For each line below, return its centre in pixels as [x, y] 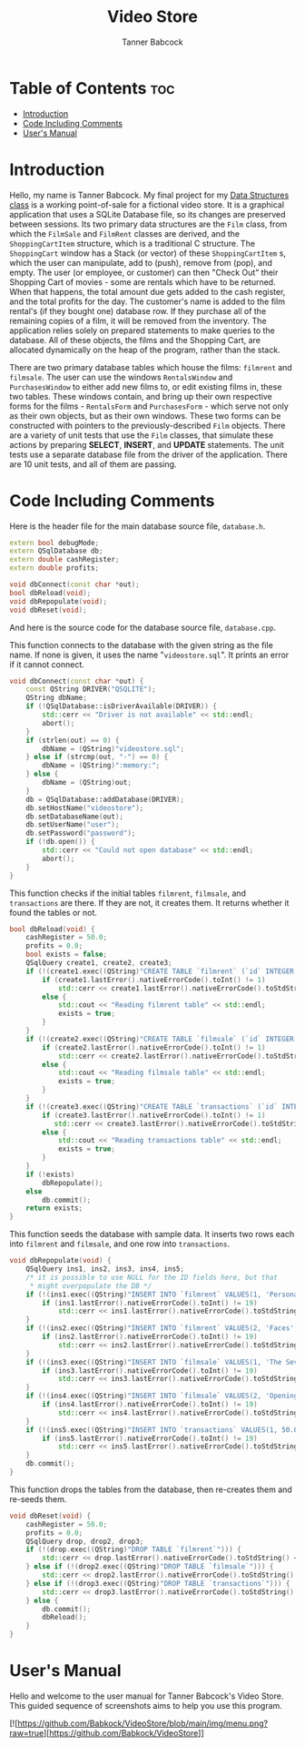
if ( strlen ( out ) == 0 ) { [73, 740]
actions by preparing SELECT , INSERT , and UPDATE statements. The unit [147, 444]
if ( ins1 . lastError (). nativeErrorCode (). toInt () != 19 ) [150, 1303]
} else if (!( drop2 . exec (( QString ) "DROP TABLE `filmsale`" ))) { [150, 1567]
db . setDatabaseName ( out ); [75, 817]
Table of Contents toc [92, 88]
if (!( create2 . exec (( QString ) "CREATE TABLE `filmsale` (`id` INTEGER [160, 1039]
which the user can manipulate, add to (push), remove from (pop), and [141, 262]
